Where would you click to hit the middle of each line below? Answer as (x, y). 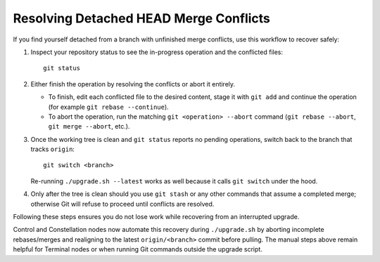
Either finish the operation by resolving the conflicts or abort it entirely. (133, 84)
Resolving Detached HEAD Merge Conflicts (142, 18)
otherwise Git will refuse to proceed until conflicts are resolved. (122, 204)
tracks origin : (53, 149)
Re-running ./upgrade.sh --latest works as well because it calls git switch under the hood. (174, 181)
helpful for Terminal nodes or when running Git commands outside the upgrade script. (138, 249)
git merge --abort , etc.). (89, 126)
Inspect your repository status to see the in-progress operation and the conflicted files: (157, 52)
